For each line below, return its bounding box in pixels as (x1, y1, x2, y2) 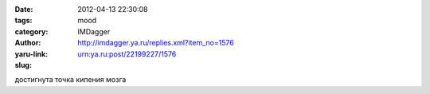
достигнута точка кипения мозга (14, 75, 127, 84)
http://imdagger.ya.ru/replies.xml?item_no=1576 (77, 38, 234, 48)
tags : (14, 16, 33, 25)
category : (14, 26, 49, 36)
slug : (14, 60, 32, 69)
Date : (14, 5, 33, 14)
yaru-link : (14, 49, 48, 59)
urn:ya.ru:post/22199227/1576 (77, 49, 177, 59)
